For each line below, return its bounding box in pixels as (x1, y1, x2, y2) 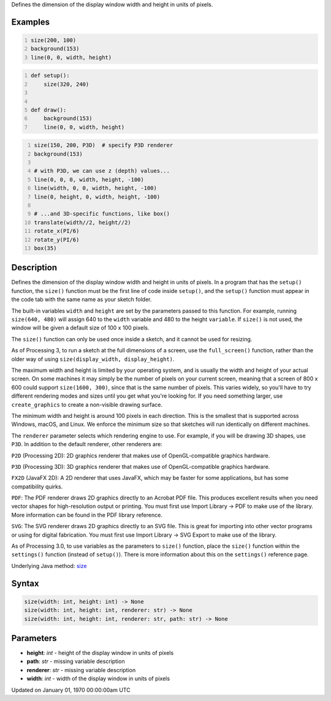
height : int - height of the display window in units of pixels (26, 650, 174, 657)
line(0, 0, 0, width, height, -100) (34, 176, 144, 183)
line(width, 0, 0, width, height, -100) (34, 184, 158, 192)
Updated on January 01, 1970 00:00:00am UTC (11, 686, 131, 694)
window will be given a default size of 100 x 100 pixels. (11, 324, 150, 332)
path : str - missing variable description (26, 657, 125, 665)
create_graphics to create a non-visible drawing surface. (11, 401, 162, 408)
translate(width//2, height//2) (34, 219, 131, 226)
